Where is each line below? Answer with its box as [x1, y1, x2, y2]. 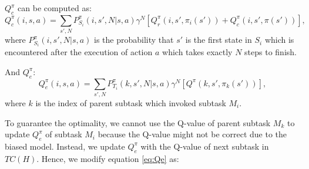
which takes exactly [162, 46, 233, 58]
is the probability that [94, 33, 174, 46]
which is [264, 33, 294, 46]
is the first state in [185, 33, 252, 46]
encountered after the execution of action [5, 46, 153, 58]
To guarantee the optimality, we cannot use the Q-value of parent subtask [5, 116, 271, 129]
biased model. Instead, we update [5, 140, 125, 152]
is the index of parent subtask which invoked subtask [35, 96, 226, 109]
